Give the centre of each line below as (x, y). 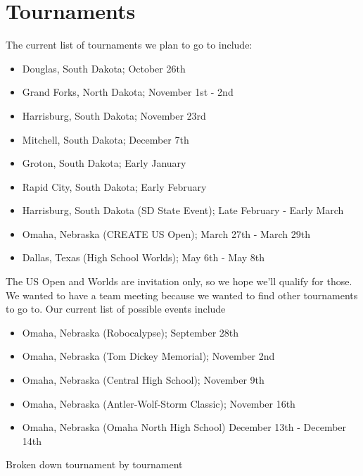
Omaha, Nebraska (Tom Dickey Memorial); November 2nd (148, 356)
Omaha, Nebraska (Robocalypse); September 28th (130, 332)
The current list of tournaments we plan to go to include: (129, 45)
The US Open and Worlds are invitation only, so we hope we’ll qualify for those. (179, 281)
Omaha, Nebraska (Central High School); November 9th (143, 380)
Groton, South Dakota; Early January (104, 163)
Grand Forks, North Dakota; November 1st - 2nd (128, 92)
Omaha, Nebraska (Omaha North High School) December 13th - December (184, 427)
